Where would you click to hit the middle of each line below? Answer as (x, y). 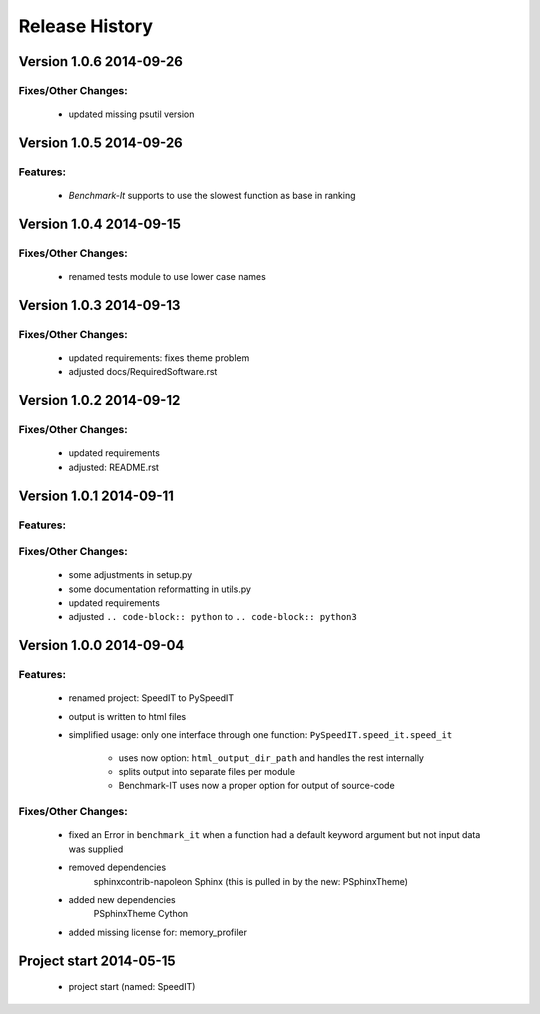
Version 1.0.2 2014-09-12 (99, 400)
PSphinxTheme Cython (141, 914)
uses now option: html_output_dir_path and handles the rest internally (271, 757)
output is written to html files (127, 716)
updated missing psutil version (131, 114)
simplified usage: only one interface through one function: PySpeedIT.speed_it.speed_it (260, 735)
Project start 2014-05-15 (97, 960)
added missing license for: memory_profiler (157, 932)
